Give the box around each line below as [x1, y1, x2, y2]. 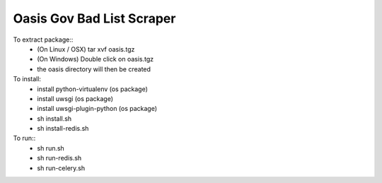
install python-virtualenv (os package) [37, 85, 148, 93]
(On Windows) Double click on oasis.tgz [37, 55, 154, 64]
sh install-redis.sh [37, 124, 89, 133]
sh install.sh [37, 114, 72, 123]
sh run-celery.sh [37, 163, 86, 172]
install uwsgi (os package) [37, 94, 113, 102]
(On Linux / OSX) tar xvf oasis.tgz [37, 45, 135, 53]
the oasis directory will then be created [37, 64, 151, 73]
